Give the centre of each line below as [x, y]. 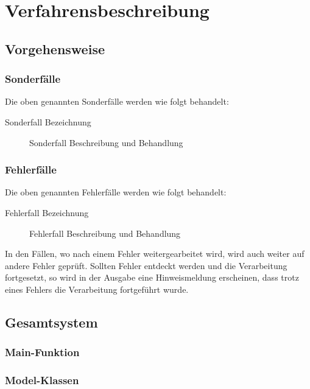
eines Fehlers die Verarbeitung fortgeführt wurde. [97, 289]
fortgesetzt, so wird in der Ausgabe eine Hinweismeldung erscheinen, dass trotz [152, 277]
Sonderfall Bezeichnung [48, 121]
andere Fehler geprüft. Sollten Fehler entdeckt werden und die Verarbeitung [146, 265]
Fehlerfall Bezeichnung [47, 212]
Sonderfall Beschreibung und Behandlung [106, 142]
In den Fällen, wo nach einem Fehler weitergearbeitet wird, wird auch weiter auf [155, 254]
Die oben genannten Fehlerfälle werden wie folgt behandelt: [116, 192]
